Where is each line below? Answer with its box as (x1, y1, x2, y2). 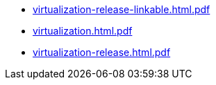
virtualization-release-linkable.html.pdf (33, 3, 210, 15)
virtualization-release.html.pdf (33, 46, 171, 58)
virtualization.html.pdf (33, 25, 133, 37)
